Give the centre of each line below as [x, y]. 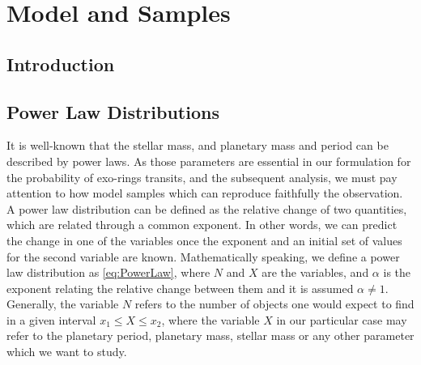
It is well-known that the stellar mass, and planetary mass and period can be [198, 145]
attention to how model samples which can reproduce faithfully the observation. [205, 193]
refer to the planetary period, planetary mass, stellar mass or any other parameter [210, 335]
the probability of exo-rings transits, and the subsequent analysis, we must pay [202, 177]
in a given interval [51, 319]
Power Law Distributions [113, 111]
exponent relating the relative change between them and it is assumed [180, 288]
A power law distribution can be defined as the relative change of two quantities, [207, 208]
